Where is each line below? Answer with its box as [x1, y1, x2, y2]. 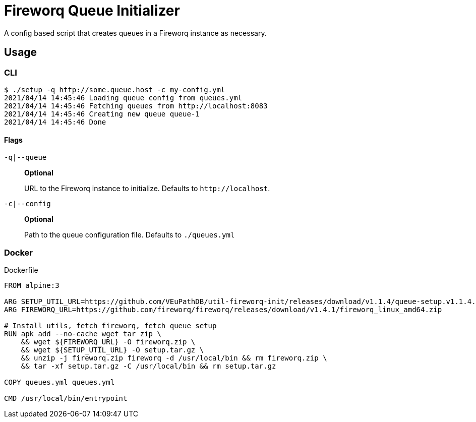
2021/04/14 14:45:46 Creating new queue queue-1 [4, 109, 200, 118]
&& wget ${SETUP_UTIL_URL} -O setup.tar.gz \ [21, 345, 204, 354]
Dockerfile [4, 265, 38, 274]
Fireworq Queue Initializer [4, 2, 180, 19]
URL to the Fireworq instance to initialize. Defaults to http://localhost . [24, 184, 270, 193]
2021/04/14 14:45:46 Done [4, 117, 106, 126]
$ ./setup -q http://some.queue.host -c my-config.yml [4, 85, 225, 94]
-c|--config [4, 200, 51, 208]
